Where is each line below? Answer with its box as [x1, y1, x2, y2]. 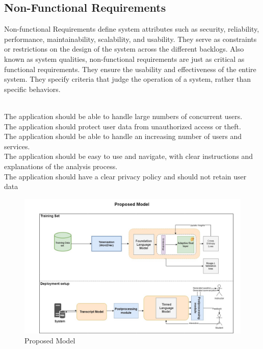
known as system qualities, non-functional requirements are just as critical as [4, 53, 245, 64]
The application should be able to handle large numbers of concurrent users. [4, 110, 243, 121]
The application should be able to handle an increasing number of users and [4, 131, 242, 142]
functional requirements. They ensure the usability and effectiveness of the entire [4, 63, 256, 74]
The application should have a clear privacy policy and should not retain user [4, 171, 247, 181]
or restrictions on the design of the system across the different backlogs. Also [4, 43, 244, 54]
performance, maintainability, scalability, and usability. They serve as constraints [4, 33, 257, 44]
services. [4, 141, 30, 151]
